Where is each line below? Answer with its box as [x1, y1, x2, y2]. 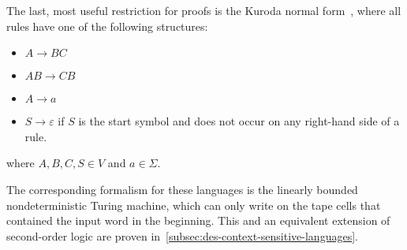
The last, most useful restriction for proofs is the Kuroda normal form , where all [6, 2, 401, 18]
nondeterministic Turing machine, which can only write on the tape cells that [6, 196, 381, 213]
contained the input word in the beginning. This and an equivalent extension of [6, 212, 390, 229]
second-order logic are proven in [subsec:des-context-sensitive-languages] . [6, 227, 358, 244]
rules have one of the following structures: [6, 17, 208, 34]
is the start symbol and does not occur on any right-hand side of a [78, 113, 400, 129]
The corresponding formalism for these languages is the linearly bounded [6, 181, 358, 197]
